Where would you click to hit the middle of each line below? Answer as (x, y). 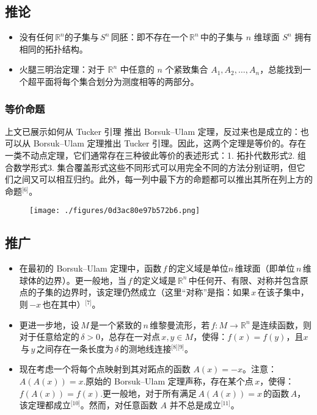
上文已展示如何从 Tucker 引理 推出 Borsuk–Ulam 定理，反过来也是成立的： (153, 131)
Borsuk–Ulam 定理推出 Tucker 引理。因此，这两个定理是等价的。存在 (170, 143)
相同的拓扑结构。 (53, 49)
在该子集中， (283, 292)
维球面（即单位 (265, 268)
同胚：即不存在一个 (149, 37)
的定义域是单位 (198, 268)
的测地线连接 (146, 348)
